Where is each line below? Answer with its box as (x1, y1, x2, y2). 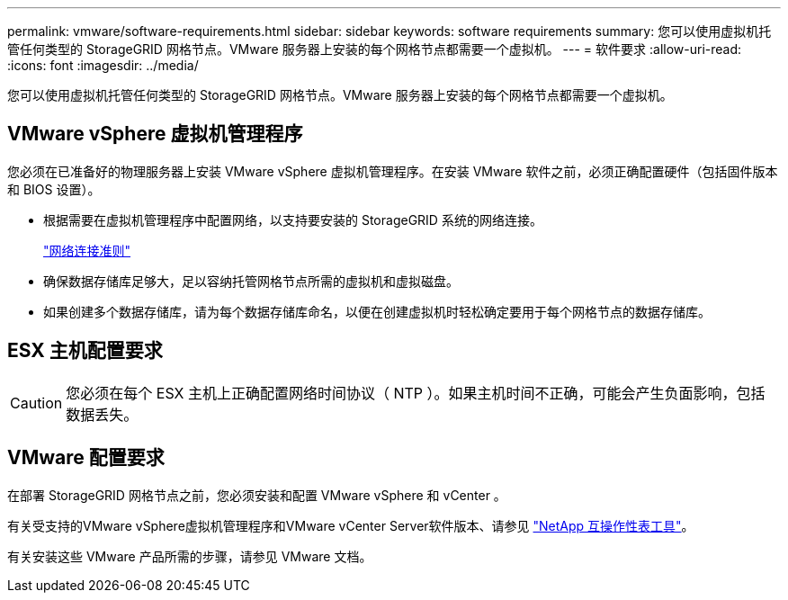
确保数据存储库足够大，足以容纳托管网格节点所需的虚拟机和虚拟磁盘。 (43, 273, 459, 289)
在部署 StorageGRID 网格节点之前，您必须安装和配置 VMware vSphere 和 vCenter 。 (7, 487, 506, 503)
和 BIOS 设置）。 (7, 181, 101, 197)
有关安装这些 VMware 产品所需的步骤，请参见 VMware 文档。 (7, 548, 372, 564)
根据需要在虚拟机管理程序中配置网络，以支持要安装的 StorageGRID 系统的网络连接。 (43, 211, 542, 228)
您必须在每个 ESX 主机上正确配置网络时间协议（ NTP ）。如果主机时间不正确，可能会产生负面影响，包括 (66, 383, 766, 402)
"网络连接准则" (43, 242, 131, 258)
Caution (10, 393, 63, 412)
